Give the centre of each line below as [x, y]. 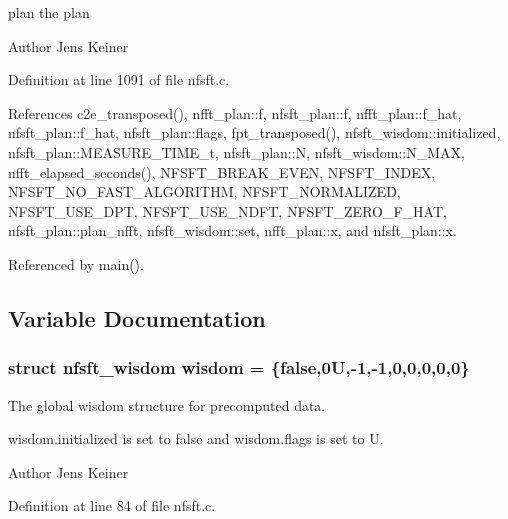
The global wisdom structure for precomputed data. [167, 404]
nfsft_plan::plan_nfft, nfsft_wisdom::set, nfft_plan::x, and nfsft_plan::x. [232, 230]
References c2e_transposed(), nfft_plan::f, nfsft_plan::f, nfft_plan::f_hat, [235, 112]
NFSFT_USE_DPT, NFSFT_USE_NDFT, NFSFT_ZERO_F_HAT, [227, 210]
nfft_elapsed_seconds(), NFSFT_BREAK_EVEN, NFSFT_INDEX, [222, 171]
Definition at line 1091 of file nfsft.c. [119, 79]
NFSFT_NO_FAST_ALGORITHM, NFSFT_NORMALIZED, [204, 191]
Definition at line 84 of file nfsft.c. [112, 505]
